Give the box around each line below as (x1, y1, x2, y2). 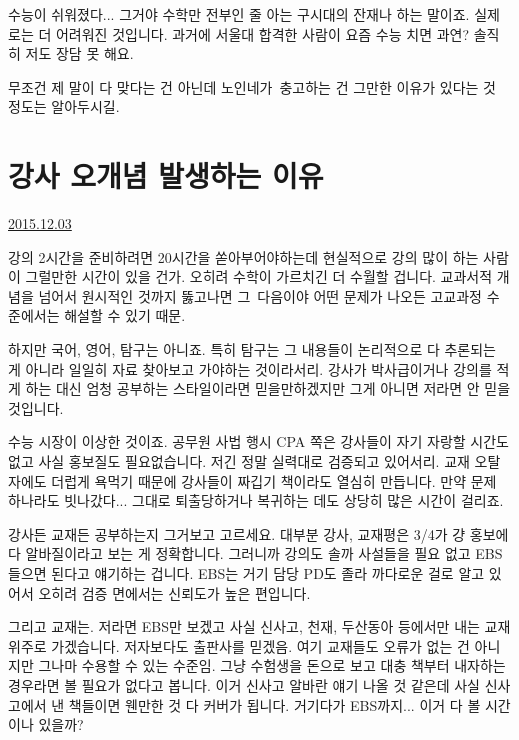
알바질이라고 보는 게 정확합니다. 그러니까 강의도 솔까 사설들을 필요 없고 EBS (25, 543, 503, 564)
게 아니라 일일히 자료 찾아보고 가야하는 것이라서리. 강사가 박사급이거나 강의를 (8, 358, 492, 379)
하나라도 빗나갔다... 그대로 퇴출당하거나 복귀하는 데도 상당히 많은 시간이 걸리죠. (8, 490, 504, 511)
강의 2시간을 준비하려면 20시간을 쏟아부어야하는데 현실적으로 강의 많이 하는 (8, 246, 479, 267)
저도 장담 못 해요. (25, 43, 134, 64)
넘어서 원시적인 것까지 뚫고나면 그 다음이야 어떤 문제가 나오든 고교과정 (38, 285, 482, 306)
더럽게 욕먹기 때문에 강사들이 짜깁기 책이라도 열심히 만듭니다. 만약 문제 (51, 470, 497, 491)
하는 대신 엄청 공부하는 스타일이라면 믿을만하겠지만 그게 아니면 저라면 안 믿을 (25, 378, 511, 399)
